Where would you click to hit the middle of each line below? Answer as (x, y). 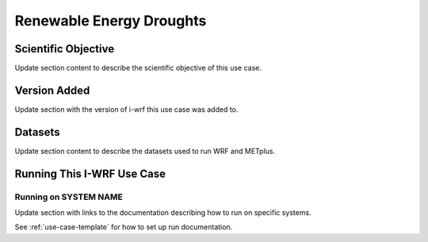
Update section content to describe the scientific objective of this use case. (138, 68)
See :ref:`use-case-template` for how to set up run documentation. (124, 227)
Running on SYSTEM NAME (69, 197)
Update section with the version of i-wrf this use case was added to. (126, 109)
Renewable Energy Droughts (111, 21)
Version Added (52, 90)
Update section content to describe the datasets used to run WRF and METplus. (145, 151)
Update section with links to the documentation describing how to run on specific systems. (163, 213)
